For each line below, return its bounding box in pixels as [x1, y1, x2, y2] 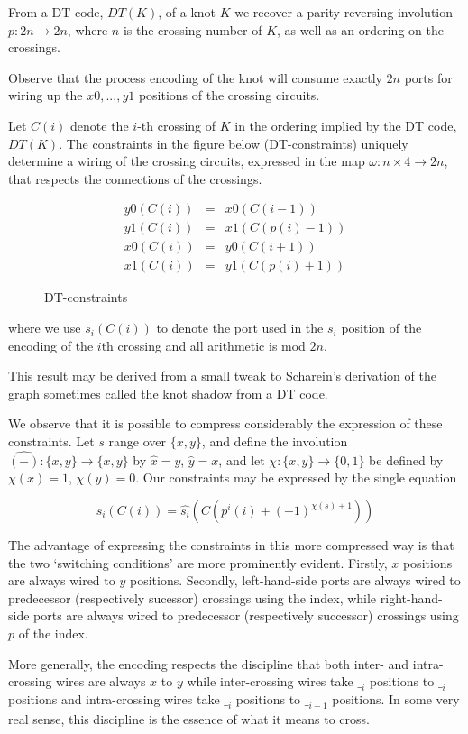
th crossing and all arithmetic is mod [101, 335, 306, 354]
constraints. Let [8, 432, 95, 451]
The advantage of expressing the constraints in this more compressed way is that [8, 536, 454, 555]
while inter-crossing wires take [187, 672, 353, 691]
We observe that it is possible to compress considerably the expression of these [8, 414, 443, 433]
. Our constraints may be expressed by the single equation [135, 468, 457, 487]
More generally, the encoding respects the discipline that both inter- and [8, 654, 409, 673]
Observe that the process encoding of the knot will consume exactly [8, 68, 382, 87]
